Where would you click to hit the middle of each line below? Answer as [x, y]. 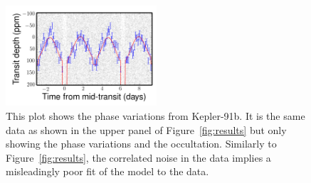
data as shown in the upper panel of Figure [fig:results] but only [146, 129]
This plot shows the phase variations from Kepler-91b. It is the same [155, 115]
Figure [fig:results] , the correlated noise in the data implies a [138, 157]
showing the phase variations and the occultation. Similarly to [141, 144]
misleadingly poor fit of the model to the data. [107, 171]
